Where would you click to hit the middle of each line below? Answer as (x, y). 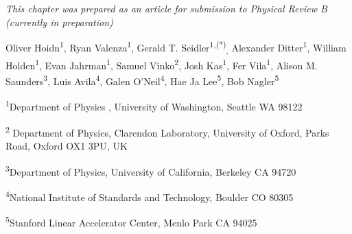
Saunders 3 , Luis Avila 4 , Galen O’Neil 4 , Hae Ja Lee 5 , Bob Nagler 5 (142, 80)
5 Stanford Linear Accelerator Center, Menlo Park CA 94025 (131, 221)
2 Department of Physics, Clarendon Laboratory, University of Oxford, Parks (167, 131)
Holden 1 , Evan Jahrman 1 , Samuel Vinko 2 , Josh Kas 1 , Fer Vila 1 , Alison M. (162, 64)
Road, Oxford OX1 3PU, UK (67, 145)
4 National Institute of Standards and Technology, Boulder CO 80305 (150, 196)
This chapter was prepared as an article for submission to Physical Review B (166, 8)
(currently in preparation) (59, 22)
